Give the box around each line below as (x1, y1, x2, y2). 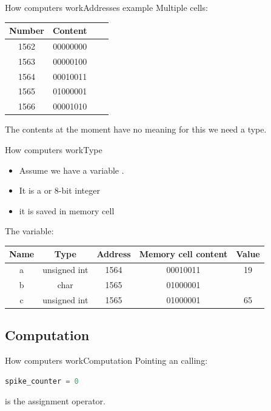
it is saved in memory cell (19, 204, 115, 217)
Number (9, 24, 44, 37)
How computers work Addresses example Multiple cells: (5, 1, 208, 13)
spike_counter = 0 (5, 376, 79, 386)
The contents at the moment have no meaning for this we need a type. (5, 123, 267, 136)
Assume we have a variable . (19, 163, 124, 176)
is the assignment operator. (5, 395, 105, 407)
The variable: (5, 225, 54, 237)
